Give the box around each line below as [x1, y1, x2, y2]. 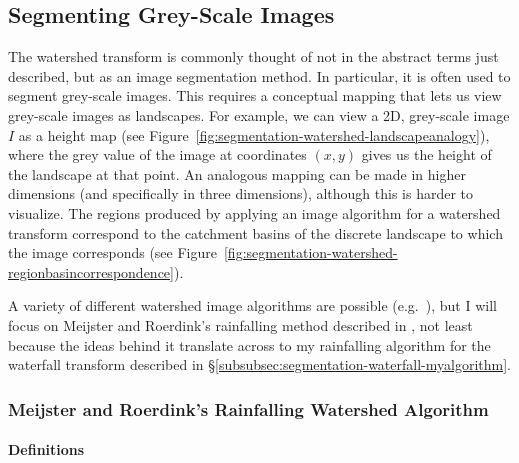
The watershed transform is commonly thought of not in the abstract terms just [8, 46, 499, 67]
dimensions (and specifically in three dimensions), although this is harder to [8, 183, 474, 204]
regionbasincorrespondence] [8, 261, 174, 282]
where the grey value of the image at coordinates [8, 144, 307, 165]
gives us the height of [361, 144, 492, 165]
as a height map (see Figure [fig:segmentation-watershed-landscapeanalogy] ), [18, 124, 490, 145]
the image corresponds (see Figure [8, 242, 217, 263]
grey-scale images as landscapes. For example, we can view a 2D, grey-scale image [8, 104, 510, 125]
